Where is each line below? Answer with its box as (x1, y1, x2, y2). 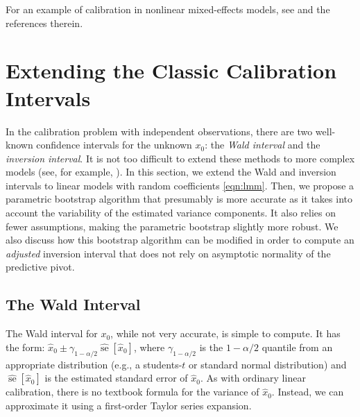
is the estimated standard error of (44, 371, 188, 385)
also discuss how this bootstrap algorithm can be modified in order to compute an (6, 232, 354, 247)
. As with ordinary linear (200, 371, 306, 385)
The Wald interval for (6, 326, 98, 341)
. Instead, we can (271, 384, 344, 399)
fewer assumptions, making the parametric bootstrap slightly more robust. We (6, 219, 338, 233)
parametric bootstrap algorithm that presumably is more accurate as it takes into (6, 192, 352, 206)
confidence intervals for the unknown (36, 137, 192, 152)
